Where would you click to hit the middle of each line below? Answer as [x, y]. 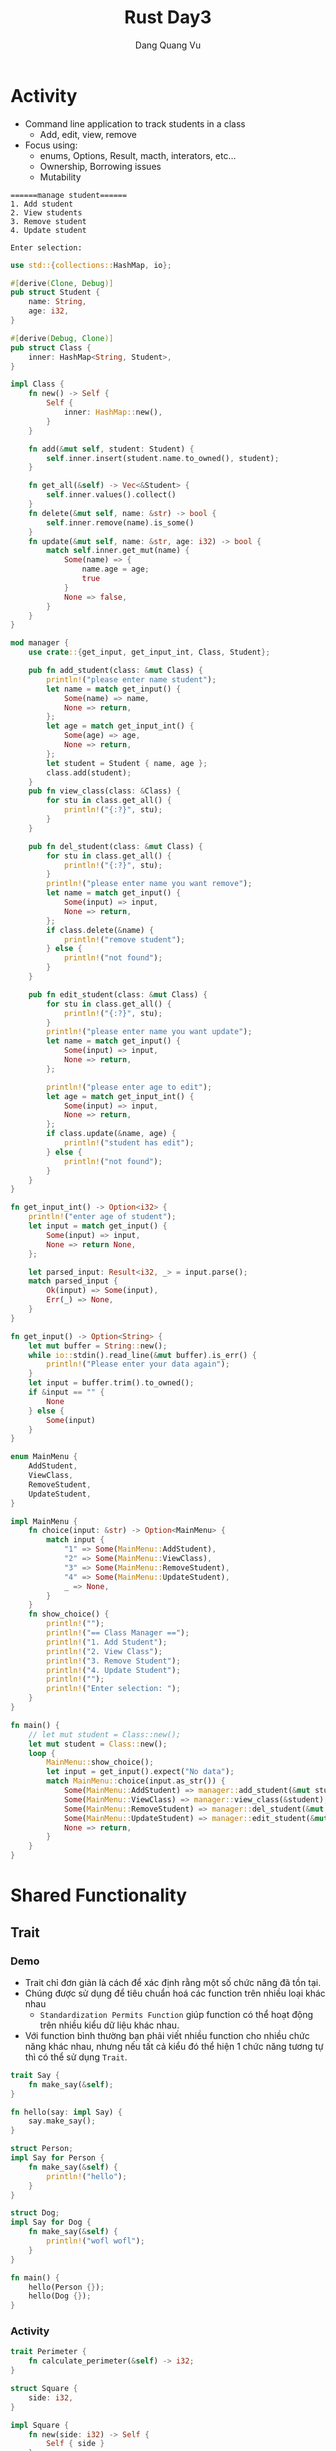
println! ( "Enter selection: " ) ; [114, 1689]
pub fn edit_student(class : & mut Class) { [118, 994]
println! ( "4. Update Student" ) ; [114, 1670]
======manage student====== [69, 195]
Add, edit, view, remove [88, 134]
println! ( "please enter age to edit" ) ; [129, 1087]
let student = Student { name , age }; [127, 763]
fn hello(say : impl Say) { [66, 2112]
